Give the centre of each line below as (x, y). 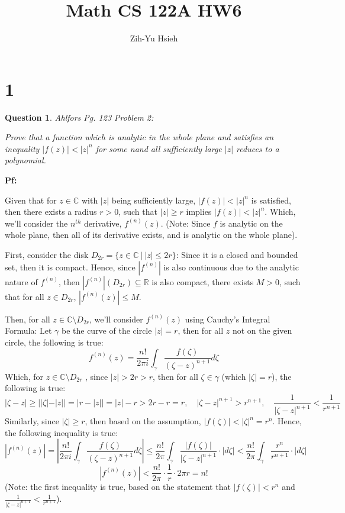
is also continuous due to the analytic (231, 267)
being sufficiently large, (154, 200)
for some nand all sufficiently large (159, 148)
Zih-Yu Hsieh (154, 38)
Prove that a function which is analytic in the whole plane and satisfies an (139, 137)
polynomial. (25, 160)
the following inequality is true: (62, 432)
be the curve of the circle (107, 330)
